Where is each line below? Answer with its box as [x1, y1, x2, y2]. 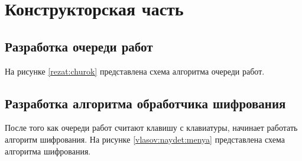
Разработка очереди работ [5, 37, 153, 55]
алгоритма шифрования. [5, 144, 91, 157]
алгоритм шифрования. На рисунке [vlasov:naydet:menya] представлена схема [5, 133, 285, 145]
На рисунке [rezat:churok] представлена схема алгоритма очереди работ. [5, 65, 265, 77]
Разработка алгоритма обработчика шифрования [5, 94, 286, 112]
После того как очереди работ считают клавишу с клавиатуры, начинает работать [5, 121, 298, 134]
